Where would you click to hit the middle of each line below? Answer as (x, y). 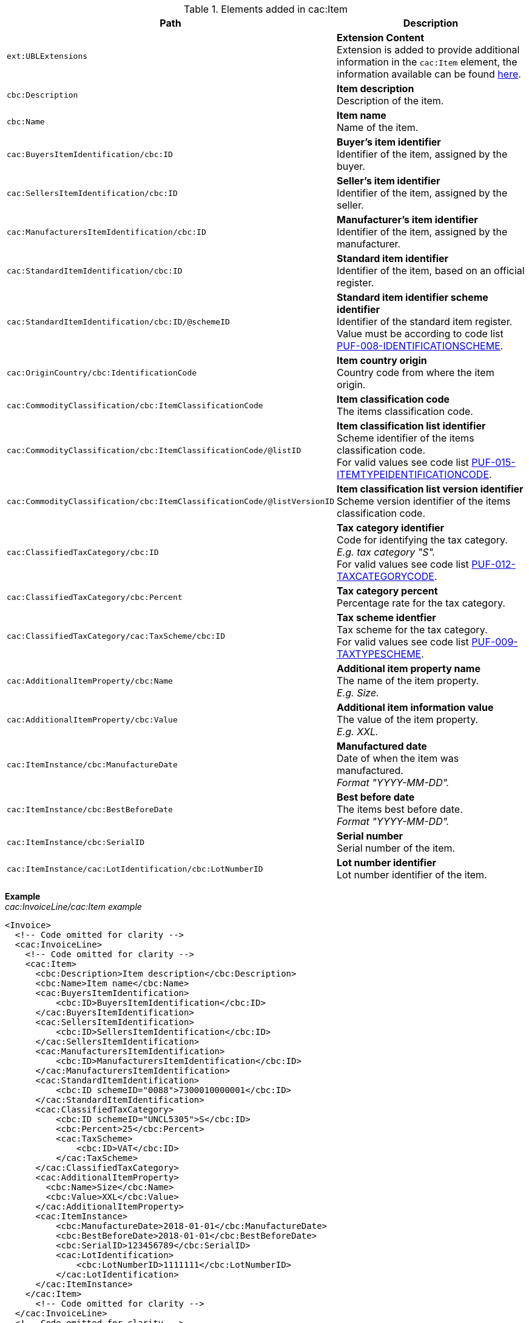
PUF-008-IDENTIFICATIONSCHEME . (420, 346)
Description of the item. (390, 101)
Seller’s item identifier (389, 181)
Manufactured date (382, 746)
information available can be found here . (429, 74)
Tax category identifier (391, 528)
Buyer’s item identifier (389, 142)
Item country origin (382, 360)
